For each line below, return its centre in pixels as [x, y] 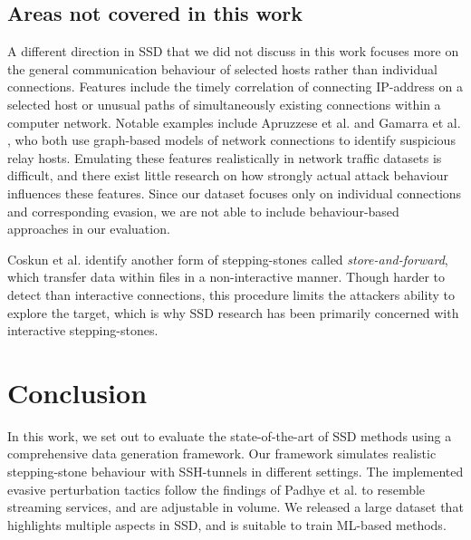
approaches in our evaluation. [89, 229]
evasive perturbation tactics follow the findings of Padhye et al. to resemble [216, 489]
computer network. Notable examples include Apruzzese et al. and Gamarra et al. [234, 122]
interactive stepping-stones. [83, 330]
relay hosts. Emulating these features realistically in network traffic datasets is [225, 157]
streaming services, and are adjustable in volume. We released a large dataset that [235, 507]
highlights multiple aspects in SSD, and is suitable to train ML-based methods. [227, 524]
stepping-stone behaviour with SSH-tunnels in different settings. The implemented [235, 472]
